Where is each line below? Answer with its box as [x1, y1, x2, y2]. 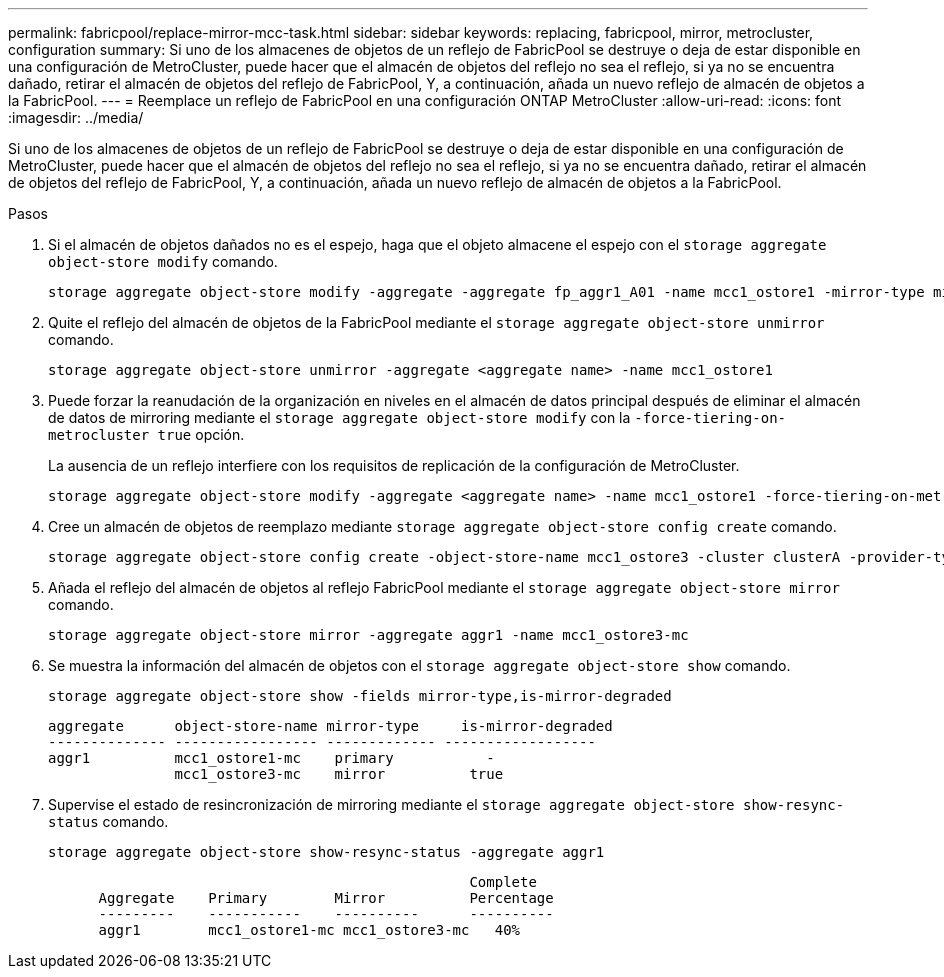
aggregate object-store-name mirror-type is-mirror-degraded [48, 718, 613, 734]
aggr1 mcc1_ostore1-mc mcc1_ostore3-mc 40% [98, 922, 521, 938]
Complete [469, 874, 537, 890]
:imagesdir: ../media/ [8, 109, 144, 126]
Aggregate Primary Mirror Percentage [98, 890, 554, 906]
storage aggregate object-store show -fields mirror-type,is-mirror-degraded [48, 688, 672, 704]
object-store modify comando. [48, 253, 278, 270]
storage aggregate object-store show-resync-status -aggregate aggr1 [48, 844, 605, 860]
